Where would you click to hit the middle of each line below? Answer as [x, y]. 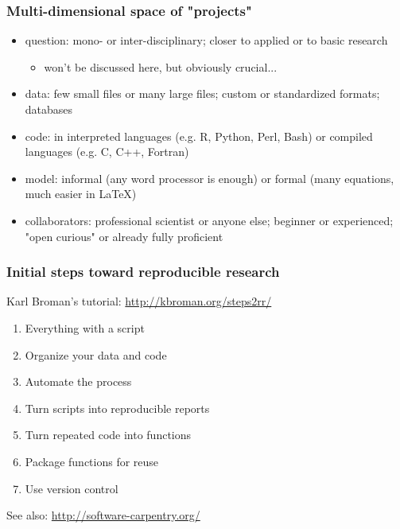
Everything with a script [85, 327]
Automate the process [78, 381]
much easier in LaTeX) [81, 194]
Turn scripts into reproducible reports [117, 408]
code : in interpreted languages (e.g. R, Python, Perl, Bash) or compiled [199, 136]
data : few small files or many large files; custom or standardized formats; [202, 93]
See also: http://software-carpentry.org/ [103, 515]
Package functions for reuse [92, 461]
